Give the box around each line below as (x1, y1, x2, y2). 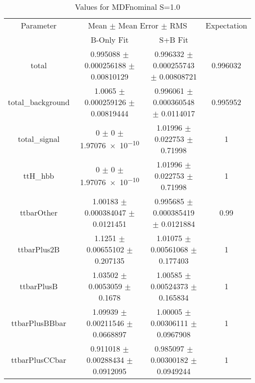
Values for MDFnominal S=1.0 (75, 1, 180, 12)
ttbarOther (20, 207, 58, 218)
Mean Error (118, 20, 159, 31)
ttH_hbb (23, 170, 54, 181)
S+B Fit (159, 34, 188, 45)
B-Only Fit (90, 34, 129, 45)
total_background (8, 96, 70, 108)
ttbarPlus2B (18, 244, 60, 255)
